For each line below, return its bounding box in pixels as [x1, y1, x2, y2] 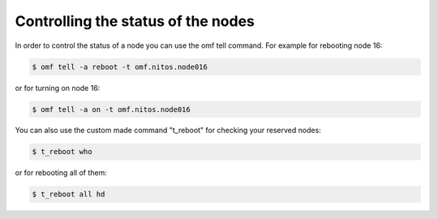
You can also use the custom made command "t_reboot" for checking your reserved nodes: [15, 126, 322, 135]
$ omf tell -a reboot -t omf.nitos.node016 [32, 62, 208, 71]
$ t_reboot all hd [32, 190, 105, 199]
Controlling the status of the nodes [15, 12, 255, 30]
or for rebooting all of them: [15, 168, 107, 178]
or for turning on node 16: [15, 83, 101, 92]
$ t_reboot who [32, 147, 92, 157]
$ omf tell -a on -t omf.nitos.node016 [32, 105, 191, 114]
